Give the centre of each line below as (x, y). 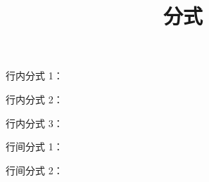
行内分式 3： (34, 123)
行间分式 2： (34, 170)
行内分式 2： (34, 99)
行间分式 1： (34, 147)
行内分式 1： (34, 76)
